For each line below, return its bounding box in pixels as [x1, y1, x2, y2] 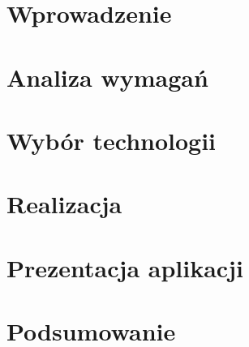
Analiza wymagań [6, 60, 208, 93]
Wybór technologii [6, 123, 217, 156]
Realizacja [6, 187, 122, 221]
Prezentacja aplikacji [6, 251, 243, 284]
